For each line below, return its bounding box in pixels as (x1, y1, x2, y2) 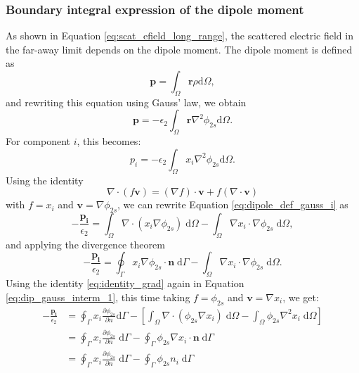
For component (6, 134, 71, 148)
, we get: (282, 289, 319, 304)
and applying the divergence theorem (6, 236, 165, 251)
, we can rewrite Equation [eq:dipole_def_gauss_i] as (117, 197, 348, 212)
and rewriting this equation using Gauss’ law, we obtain (6, 94, 247, 109)
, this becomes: (77, 134, 141, 148)
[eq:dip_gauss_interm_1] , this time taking (6, 289, 190, 304)
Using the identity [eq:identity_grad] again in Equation (6, 276, 244, 291)
